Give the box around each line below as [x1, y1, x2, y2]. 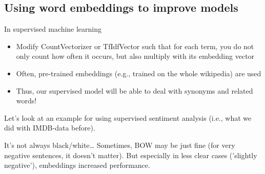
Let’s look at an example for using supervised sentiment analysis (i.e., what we [4, 112, 252, 123]
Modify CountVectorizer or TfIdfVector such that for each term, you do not [16, 40, 254, 51]
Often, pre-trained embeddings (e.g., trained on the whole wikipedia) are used [16, 68, 261, 78]
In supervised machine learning [4, 24, 102, 34]
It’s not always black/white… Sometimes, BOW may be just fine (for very [4, 139, 235, 150]
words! [16, 95, 37, 106]
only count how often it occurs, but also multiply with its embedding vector [16, 51, 255, 61]
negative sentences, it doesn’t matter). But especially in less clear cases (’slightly [4, 149, 257, 160]
